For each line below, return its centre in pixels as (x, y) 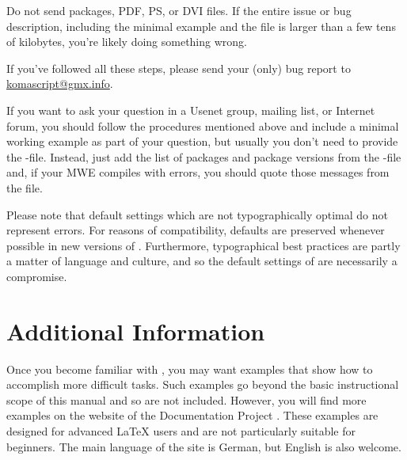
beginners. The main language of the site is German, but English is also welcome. (204, 446)
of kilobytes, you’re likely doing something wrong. (127, 42)
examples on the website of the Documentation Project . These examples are (192, 415)
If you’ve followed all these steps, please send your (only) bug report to (179, 68)
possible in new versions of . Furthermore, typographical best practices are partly (203, 245)
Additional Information (136, 331)
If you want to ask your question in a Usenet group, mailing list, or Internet (191, 110)
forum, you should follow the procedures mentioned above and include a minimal (203, 125)
